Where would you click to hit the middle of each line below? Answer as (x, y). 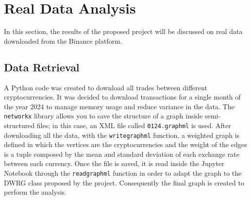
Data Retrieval (42, 67)
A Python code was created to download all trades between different (106, 87)
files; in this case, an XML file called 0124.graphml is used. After (134, 125)
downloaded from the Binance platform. (63, 41)
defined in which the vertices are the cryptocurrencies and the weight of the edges (125, 144)
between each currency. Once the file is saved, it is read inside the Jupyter (114, 163)
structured (19, 125)
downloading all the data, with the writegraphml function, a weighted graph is (122, 135)
